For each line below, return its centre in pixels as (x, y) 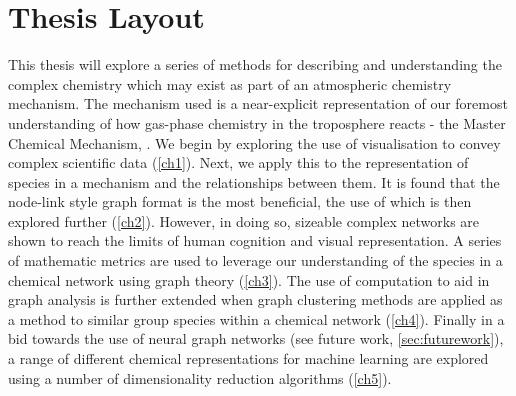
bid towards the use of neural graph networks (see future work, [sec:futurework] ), (256, 338)
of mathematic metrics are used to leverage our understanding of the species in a (255, 260)
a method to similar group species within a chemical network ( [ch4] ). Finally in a (256, 318)
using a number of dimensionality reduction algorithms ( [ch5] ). (200, 377)
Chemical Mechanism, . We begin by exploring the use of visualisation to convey (254, 142)
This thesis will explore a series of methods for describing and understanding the (255, 64)
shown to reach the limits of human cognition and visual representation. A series (255, 240)
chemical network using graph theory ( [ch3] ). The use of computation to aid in (249, 279)
